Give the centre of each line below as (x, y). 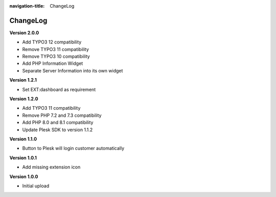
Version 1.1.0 (23, 139)
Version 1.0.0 (24, 177)
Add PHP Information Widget (53, 63)
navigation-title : (27, 6)
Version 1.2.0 (24, 99)
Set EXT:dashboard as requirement (59, 89)
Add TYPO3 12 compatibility (52, 42)
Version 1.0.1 (23, 158)
